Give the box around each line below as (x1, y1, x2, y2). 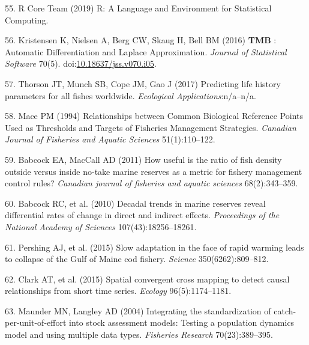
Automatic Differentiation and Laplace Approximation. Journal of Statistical (5, 45, 287, 58)
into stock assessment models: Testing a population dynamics (69, 316, 295, 329)
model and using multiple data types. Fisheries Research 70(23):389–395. (5, 328, 273, 341)
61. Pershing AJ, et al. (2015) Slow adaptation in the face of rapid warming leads (5, 240, 304, 253)
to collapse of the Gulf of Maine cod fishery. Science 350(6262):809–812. (5, 252, 269, 265)
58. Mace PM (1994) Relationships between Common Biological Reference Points (5, 109, 304, 122)
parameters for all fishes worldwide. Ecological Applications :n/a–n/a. (5, 89, 256, 102)
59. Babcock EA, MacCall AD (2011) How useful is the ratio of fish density (5, 153, 282, 165)
